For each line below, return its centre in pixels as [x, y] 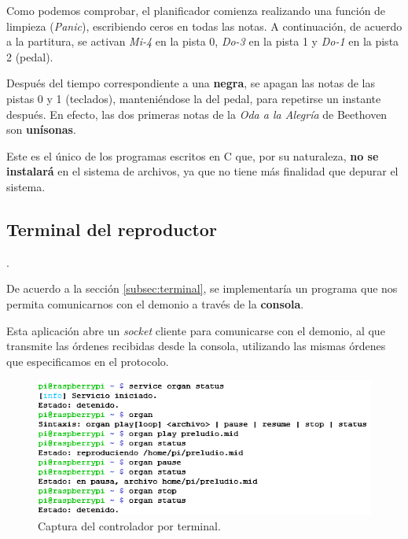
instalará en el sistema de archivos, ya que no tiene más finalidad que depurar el [202, 171]
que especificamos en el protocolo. [88, 361]
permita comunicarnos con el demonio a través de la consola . [155, 303]
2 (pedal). [30, 56]
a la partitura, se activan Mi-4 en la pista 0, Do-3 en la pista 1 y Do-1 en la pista [203, 41]
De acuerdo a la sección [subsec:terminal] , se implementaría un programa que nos [202, 288]
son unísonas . [41, 129]
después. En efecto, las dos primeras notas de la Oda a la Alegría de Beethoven [197, 114]
